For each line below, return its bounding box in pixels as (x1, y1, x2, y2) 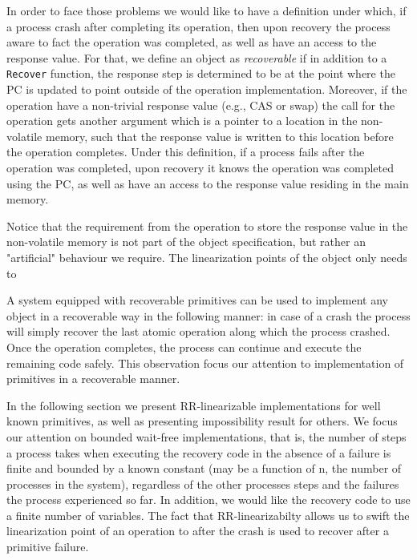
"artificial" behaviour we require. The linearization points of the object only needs (6, 248, 407, 265)
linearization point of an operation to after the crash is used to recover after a (6, 522, 389, 539)
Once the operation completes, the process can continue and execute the (6, 338, 362, 355)
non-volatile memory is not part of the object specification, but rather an (6, 233, 366, 250)
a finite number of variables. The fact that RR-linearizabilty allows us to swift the (6, 506, 410, 523)
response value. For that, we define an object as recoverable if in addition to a (6, 49, 387, 66)
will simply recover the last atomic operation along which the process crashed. (6, 323, 391, 340)
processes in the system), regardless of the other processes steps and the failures (6, 475, 399, 492)
